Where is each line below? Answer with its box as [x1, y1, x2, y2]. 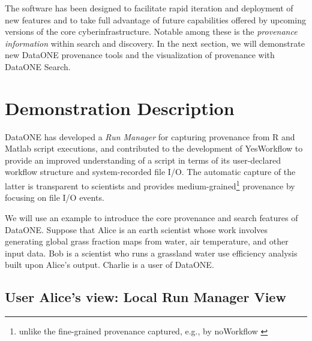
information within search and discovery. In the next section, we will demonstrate [5, 37, 305, 49]
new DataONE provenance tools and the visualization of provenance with [5, 49, 275, 61]
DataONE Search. [5, 60, 71, 73]
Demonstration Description [5, 95, 235, 120]
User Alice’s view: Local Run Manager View [5, 288, 286, 306]
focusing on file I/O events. [5, 191, 104, 204]
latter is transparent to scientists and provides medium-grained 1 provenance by [5, 178, 295, 192]
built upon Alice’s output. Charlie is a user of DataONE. [5, 258, 214, 271]
